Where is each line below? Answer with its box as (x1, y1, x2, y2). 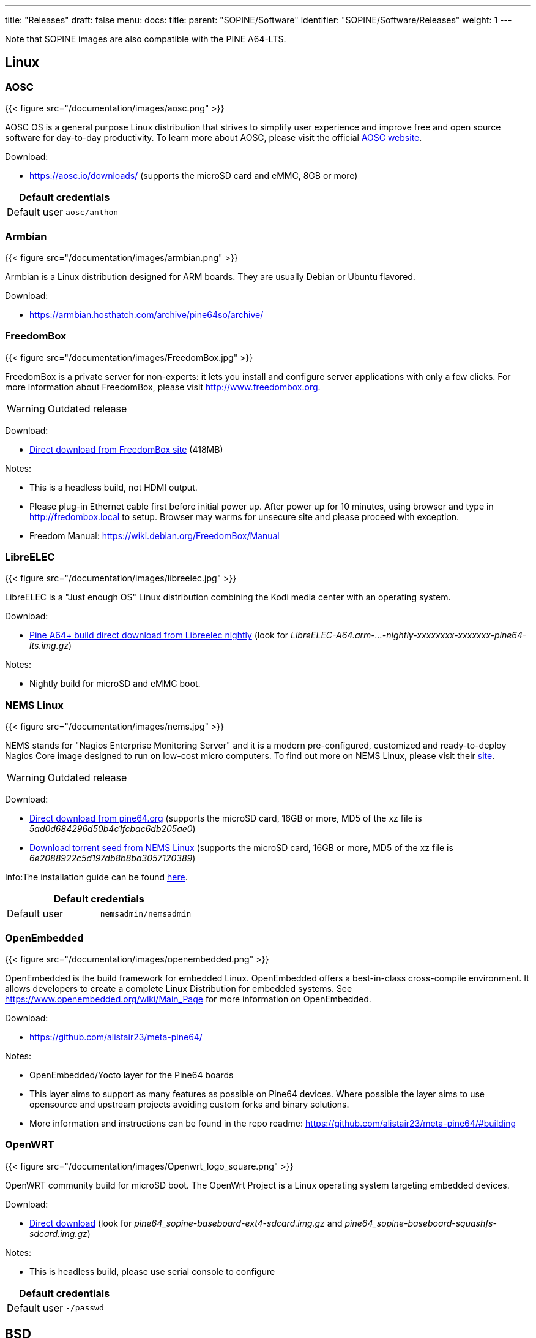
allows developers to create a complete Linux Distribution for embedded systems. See (5, 983, 352, 994)
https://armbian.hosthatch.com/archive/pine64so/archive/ (29, 309, 264, 320)
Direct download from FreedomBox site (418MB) (29, 444, 223, 455)
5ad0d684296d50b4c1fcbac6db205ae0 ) (29, 823, 196, 834)
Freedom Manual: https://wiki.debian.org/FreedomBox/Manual (29, 530, 280, 541)
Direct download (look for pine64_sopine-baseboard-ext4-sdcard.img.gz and (29, 1217, 343, 1228)
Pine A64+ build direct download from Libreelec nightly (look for (29, 630, 289, 641)
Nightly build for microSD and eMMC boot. (29, 678, 201, 689)
